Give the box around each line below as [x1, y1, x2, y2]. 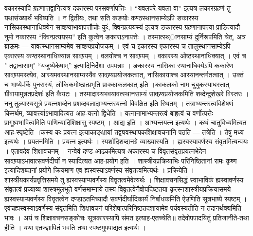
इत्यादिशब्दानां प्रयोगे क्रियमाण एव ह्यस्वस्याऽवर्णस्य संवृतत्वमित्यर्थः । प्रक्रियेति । [4, 165, 195, 175]
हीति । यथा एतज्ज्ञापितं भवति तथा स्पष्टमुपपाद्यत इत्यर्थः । [4, 222, 146, 232]
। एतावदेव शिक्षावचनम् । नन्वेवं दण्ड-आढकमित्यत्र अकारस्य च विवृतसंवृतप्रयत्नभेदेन [4, 145, 206, 156]
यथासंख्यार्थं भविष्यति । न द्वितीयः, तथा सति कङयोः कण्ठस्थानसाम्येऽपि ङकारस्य [4, 12, 199, 22]
